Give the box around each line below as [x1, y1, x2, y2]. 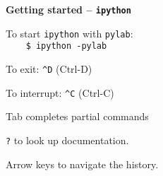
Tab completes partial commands [6, 109, 149, 124]
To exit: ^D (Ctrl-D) [6, 61, 92, 76]
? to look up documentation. [6, 132, 129, 147]
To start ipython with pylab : [6, 25, 133, 40]
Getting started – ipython [6, 2, 131, 16]
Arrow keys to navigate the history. [6, 156, 159, 171]
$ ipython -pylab [25, 41, 107, 52]
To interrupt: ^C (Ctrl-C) [6, 85, 114, 100]
